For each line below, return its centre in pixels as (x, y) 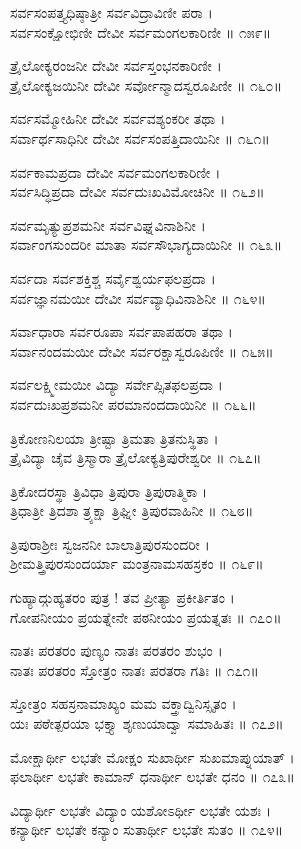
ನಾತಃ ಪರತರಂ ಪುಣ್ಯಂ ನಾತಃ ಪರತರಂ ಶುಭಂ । (116, 650)
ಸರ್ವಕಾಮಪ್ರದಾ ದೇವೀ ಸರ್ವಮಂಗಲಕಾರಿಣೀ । (115, 171)
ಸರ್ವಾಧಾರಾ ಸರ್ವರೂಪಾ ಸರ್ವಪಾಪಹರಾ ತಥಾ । (121, 331)
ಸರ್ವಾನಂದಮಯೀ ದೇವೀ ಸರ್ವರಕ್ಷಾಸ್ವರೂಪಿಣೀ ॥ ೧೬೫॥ (142, 350)
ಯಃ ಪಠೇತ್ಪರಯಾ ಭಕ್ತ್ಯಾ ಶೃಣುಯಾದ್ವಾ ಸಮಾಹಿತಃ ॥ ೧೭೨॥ (147, 723)
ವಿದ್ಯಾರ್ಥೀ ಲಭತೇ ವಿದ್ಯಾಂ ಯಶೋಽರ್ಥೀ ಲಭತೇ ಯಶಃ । (141, 809)
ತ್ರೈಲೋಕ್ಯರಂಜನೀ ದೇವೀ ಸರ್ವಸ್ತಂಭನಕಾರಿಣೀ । (116, 65)
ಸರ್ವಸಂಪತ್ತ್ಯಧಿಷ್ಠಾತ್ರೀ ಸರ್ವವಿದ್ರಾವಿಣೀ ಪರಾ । (111, 12)
